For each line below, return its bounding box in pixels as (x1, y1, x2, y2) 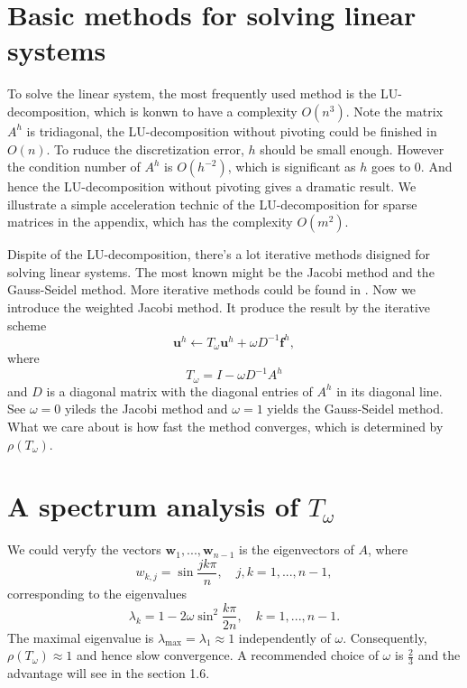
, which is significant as (227, 157, 356, 176)
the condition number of (7, 157, 141, 176)
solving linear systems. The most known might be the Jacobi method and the (7, 262, 435, 281)
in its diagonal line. (336, 381, 443, 400)
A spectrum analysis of (7, 488, 298, 525)
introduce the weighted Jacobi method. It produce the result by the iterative (7, 298, 431, 317)
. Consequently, (343, 628, 427, 646)
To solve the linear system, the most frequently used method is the (7, 84, 377, 103)
